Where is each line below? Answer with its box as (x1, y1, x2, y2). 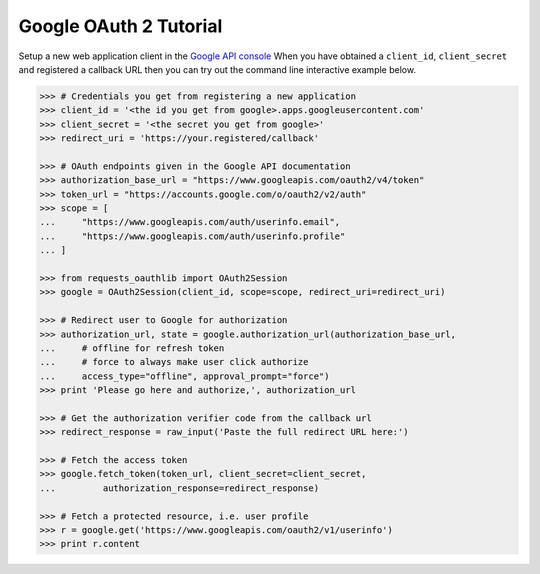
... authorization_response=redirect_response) (39, 482, 320, 494)
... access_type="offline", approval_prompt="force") (39, 370, 330, 382)
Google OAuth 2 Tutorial (18, 15, 223, 37)
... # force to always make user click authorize (39, 356, 309, 368)
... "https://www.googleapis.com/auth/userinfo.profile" (39, 230, 346, 242)
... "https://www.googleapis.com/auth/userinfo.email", (39, 216, 341, 228)
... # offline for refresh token (39, 342, 225, 354)
